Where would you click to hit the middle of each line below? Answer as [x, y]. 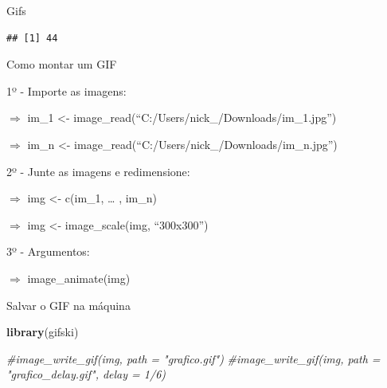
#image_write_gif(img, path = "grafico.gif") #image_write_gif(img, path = [193, 358]
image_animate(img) [79, 278]
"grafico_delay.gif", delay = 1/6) [86, 374]
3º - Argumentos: [48, 251]
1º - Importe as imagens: [66, 90]
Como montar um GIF [62, 64]
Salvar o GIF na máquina [68, 305]
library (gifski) [43, 332]
